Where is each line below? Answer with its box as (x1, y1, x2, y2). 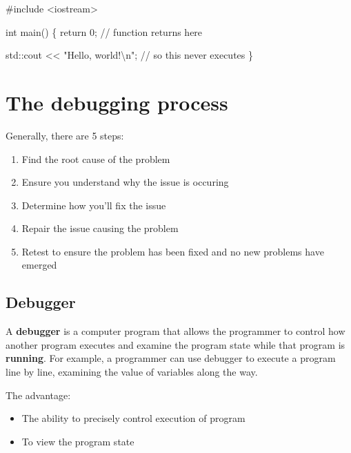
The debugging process (6, 88, 228, 116)
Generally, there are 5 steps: (6, 128, 124, 142)
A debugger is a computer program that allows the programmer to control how (6, 324, 345, 338)
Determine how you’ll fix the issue (21, 197, 166, 212)
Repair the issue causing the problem (21, 221, 179, 235)
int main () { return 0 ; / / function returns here (6, 24, 203, 39)
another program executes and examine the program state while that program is (6, 337, 345, 351)
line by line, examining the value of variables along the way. (6, 365, 258, 379)
